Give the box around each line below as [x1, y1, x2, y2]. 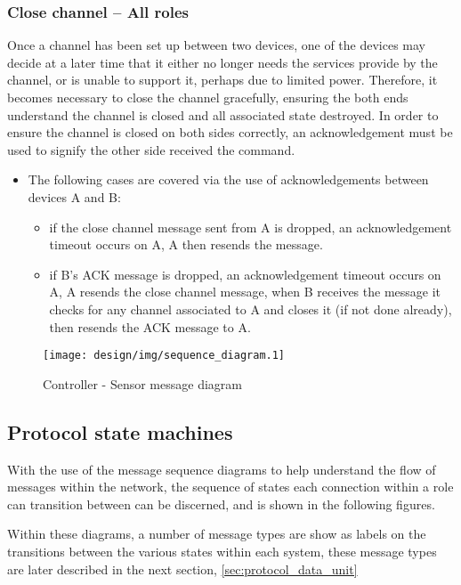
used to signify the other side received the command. [7, 140, 295, 158]
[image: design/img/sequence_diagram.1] [43, 349, 286, 362]
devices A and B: [28, 187, 121, 206]
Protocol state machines [7, 418, 233, 445]
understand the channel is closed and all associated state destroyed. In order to [7, 105, 439, 124]
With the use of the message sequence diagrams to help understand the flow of [7, 459, 436, 478]
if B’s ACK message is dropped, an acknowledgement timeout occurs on [49, 264, 441, 283]
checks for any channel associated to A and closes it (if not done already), [49, 299, 452, 318]
